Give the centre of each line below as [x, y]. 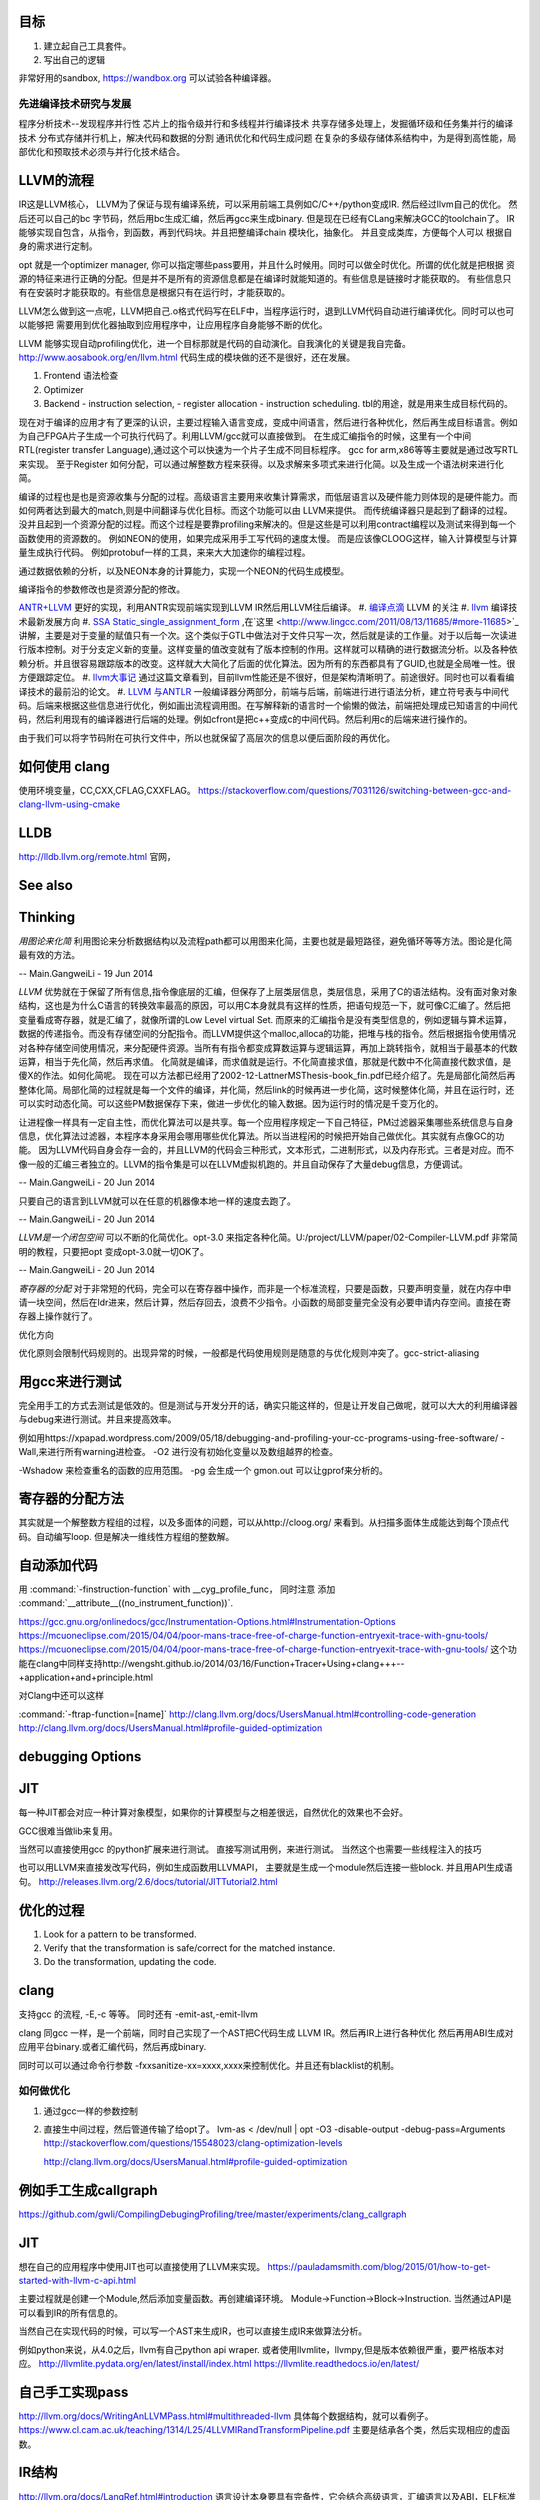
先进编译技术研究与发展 [75, 104]
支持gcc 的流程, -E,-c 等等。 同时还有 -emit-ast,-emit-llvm [138, 2014]
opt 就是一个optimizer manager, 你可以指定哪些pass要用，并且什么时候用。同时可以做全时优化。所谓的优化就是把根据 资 [266, 264]
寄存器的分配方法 [71, 1498]
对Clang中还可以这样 [61, 1696]
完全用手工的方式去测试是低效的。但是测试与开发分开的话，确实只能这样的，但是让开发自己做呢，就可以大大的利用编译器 [268, 1405]
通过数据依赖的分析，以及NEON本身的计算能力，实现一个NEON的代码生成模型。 [184, 571]
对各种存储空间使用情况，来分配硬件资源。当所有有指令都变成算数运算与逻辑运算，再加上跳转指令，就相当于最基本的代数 [268, 1047]
